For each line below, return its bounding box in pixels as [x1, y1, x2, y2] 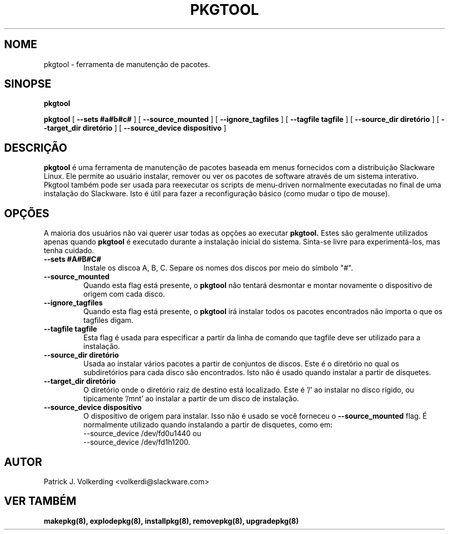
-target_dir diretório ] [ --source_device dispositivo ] [44, 124, 227, 133]
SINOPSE [4, 77, 51, 91]
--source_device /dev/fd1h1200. [83, 438, 191, 447]
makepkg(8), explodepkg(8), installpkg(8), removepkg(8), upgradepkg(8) [44, 516, 299, 525]
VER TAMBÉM [4, 495, 76, 508]
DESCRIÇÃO [4, 141, 67, 154]
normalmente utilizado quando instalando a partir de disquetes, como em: [83, 420, 333, 429]
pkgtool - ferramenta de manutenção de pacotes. [44, 59, 210, 69]
